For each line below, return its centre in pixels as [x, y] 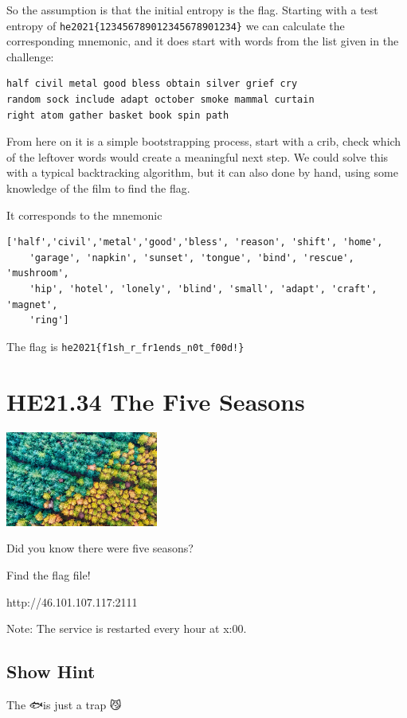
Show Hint [51, 671]
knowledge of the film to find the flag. [98, 188]
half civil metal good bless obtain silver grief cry [152, 84]
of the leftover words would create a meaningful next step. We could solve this [198, 156]
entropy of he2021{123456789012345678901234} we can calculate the [176, 25]
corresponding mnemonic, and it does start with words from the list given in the [203, 41]
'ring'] [49, 320]
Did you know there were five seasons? [100, 548]
